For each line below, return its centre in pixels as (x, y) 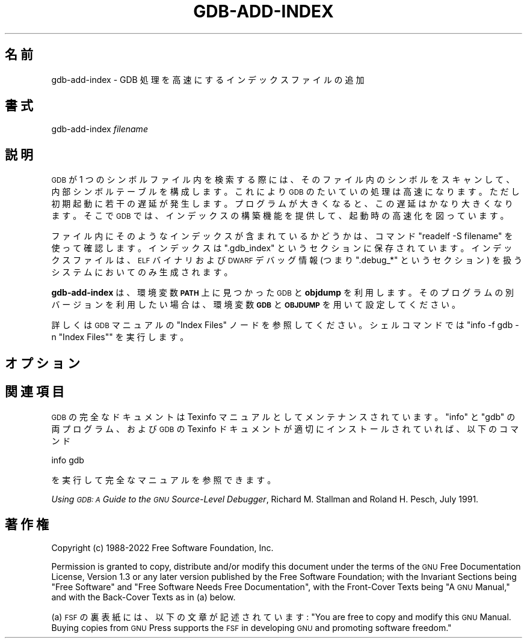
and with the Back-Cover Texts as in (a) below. (143, 597)
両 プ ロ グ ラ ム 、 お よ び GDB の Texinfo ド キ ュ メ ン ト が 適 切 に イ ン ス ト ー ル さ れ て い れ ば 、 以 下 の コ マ (285, 428)
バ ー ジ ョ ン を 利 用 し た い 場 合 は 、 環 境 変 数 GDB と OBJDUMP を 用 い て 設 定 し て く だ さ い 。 (256, 305)
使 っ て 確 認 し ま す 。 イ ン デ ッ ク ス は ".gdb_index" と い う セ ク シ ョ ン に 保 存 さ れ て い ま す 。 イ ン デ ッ (282, 248)
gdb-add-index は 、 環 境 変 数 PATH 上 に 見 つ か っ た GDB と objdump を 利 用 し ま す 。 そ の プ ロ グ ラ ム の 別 (283, 293)
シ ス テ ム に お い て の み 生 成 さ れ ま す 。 (142, 272)
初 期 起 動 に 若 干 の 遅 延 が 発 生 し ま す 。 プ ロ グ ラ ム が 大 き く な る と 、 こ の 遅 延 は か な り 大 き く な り (282, 204)
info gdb (68, 460)
